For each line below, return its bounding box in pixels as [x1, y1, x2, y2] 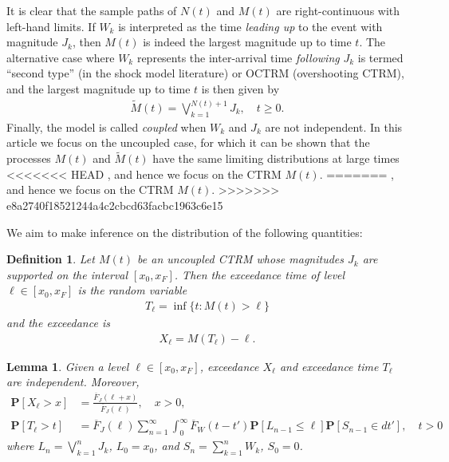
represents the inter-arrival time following [136, 49, 340, 65]
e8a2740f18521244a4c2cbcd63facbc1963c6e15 [6, 197, 223, 214]
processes [6, 150, 51, 167]
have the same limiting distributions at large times [152, 150, 400, 167]
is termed [357, 49, 404, 65]
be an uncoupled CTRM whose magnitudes [137, 251, 345, 267]
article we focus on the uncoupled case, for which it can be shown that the [6, 134, 370, 151]
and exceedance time [279, 357, 379, 374]
